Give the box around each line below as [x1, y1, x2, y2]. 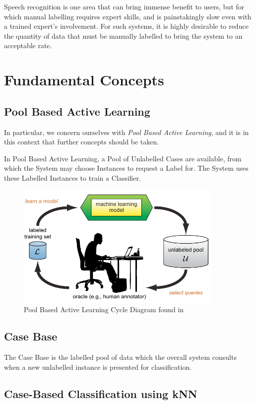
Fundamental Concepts [4, 69, 164, 90]
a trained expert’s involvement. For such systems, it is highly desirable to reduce [4, 21, 249, 31]
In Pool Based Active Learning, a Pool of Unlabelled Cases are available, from [4, 153, 242, 163]
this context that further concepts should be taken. [4, 136, 159, 147]
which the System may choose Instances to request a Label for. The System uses [4, 163, 249, 173]
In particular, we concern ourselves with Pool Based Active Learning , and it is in [4, 127, 249, 137]
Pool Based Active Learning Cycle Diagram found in [24, 304, 184, 315]
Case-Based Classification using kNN [4, 386, 197, 401]
